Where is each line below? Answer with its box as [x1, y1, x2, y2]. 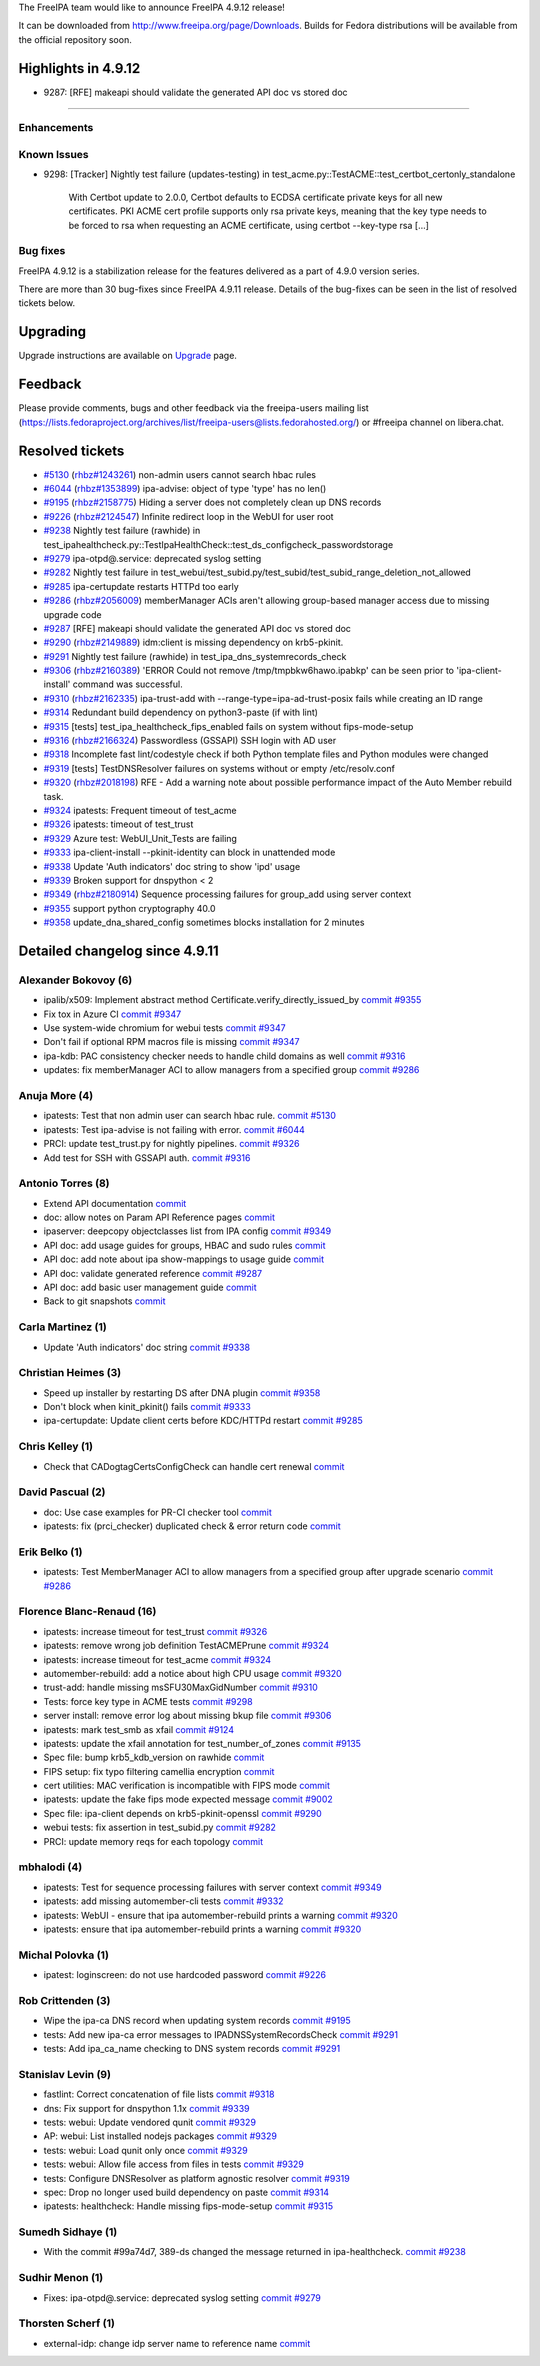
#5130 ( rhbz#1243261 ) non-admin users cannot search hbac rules [43, 468, 317, 480]
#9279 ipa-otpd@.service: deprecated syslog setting [43, 552, 262, 564]
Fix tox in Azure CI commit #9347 [43, 1008, 182, 1020]
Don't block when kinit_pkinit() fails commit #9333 [43, 1401, 252, 1413]
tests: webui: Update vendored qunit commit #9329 [43, 2116, 257, 2128]
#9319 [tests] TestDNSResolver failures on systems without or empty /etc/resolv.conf [43, 762, 395, 774]
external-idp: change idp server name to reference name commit [43, 2337, 311, 2349]
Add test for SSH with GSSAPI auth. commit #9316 [43, 1151, 251, 1164]
